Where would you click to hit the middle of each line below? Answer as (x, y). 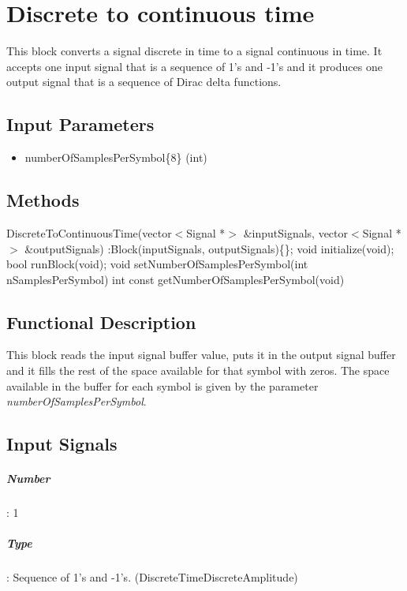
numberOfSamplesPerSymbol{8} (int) (116, 157)
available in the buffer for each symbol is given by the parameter (162, 385)
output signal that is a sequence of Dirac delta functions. (144, 82)
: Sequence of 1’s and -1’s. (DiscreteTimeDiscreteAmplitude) (152, 577)
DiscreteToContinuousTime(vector (89, 232)
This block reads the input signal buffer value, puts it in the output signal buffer (201, 355)
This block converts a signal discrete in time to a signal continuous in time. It (194, 51)
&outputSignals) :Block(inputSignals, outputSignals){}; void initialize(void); (209, 248)
